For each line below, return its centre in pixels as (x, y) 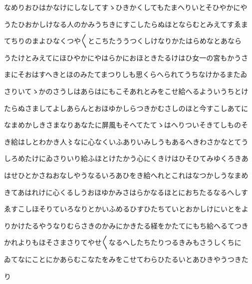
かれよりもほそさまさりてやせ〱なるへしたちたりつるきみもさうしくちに (123, 242)
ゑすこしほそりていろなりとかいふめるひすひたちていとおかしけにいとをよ (126, 209)
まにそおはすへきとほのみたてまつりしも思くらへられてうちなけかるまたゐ (126, 74)
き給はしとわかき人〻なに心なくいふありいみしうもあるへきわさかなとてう (126, 141)
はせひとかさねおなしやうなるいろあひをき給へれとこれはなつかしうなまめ (126, 175)
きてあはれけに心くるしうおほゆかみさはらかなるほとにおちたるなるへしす (126, 192)
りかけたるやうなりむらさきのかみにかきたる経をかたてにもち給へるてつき (126, 225)
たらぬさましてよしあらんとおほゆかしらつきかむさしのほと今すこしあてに (126, 108)
